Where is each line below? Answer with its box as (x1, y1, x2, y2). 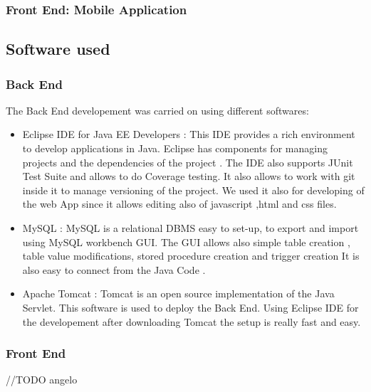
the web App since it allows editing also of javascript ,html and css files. (22, 196, 337, 211)
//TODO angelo (6, 372, 78, 387)
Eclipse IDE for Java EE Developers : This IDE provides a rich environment (22, 127, 355, 142)
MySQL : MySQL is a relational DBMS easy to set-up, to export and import (22, 221, 359, 235)
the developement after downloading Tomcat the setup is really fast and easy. (22, 314, 361, 329)
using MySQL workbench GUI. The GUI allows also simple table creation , (22, 234, 350, 249)
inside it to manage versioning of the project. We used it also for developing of (22, 182, 365, 197)
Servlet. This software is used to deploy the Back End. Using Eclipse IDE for (22, 300, 359, 314)
